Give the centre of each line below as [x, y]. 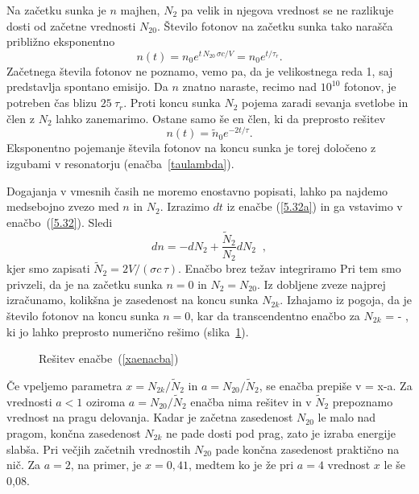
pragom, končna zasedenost [74, 433]
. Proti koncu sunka [172, 103]
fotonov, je [370, 86]
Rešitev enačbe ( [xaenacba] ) [109, 358]
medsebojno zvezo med [63, 206]
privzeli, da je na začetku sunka [85, 284]
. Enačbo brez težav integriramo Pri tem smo [290, 268]
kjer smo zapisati [48, 268]
